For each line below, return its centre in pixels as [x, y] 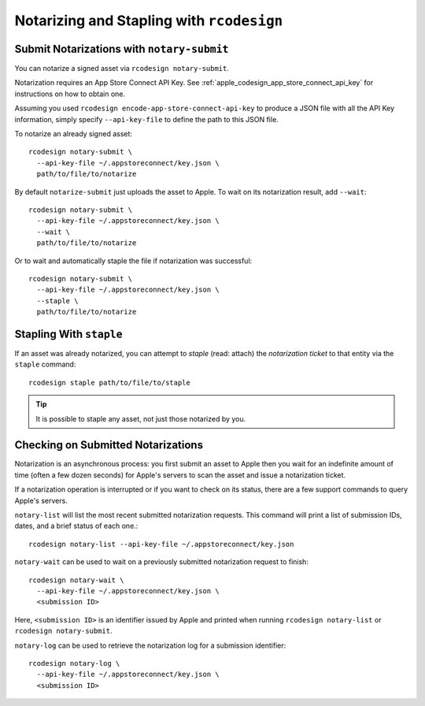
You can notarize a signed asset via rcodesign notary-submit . [122, 69]
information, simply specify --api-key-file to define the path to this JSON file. [146, 119]
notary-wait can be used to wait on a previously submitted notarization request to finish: [161, 562]
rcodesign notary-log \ [74, 663]
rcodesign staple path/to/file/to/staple [109, 383]
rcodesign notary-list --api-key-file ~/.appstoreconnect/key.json [161, 544]
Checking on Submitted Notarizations [109, 445]
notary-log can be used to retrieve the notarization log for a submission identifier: [150, 645]
